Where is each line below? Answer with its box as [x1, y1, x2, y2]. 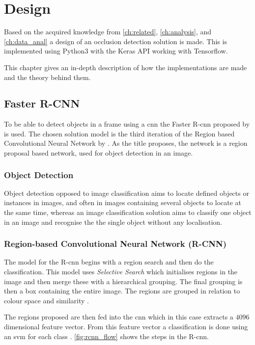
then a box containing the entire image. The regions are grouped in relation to [4, 286, 240, 296]
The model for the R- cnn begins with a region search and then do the [4, 257, 214, 267]
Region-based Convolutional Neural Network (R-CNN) [4, 238, 227, 250]
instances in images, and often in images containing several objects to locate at [4, 197, 242, 208]
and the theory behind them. [4, 72, 91, 82]
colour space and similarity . [4, 295, 89, 305]
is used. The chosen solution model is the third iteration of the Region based [4, 128, 235, 138]
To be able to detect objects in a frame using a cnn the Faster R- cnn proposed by [4, 119, 250, 129]
